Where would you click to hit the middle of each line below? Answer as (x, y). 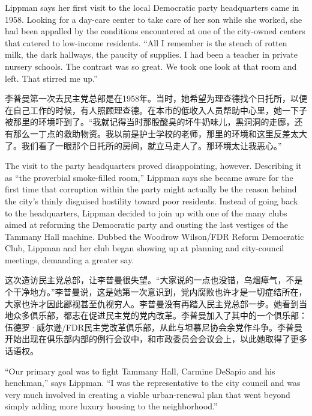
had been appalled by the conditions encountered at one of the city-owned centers (155, 31)
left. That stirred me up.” (51, 78)
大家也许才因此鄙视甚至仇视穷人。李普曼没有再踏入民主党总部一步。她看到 (152, 303)
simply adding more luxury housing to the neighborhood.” (111, 406)
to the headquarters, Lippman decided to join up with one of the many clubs (146, 213)
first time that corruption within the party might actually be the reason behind (151, 189)
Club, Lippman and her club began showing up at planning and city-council (145, 248)
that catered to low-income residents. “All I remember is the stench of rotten (146, 42)
